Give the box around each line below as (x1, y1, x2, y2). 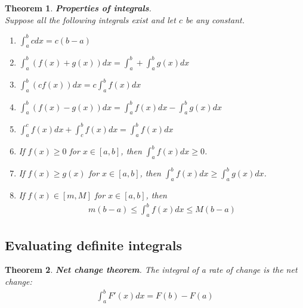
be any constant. (185, 13, 245, 26)
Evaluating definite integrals (5, 235, 182, 254)
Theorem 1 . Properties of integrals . (5, 2, 151, 14)
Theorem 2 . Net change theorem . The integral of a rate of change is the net (5, 263, 298, 276)
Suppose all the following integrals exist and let (5, 13, 176, 26)
